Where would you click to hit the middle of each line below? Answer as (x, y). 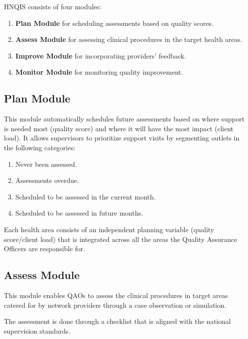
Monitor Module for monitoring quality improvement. (99, 72)
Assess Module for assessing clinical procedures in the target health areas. (129, 39)
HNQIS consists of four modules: (53, 6)
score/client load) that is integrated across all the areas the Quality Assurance (121, 239)
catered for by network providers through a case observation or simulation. (115, 305)
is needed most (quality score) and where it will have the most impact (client (119, 128)
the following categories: (40, 147)
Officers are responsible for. (44, 249)
